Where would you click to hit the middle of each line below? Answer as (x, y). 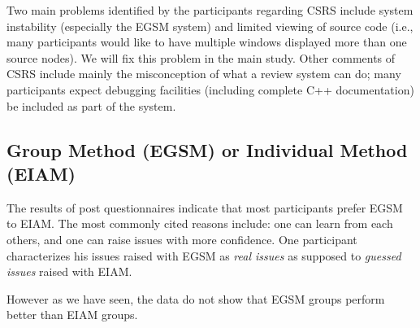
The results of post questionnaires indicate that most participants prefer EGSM (205, 207)
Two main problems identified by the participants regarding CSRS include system (210, 10)
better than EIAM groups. (72, 315)
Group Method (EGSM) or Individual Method (207, 149)
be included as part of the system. (91, 105)
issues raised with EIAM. (69, 271)
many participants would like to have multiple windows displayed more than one (207, 42)
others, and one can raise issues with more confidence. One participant (182, 239)
